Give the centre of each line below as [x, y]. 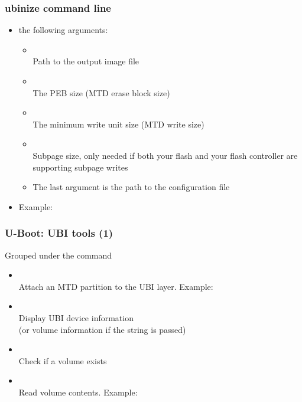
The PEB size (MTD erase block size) [101, 92]
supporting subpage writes [80, 167]
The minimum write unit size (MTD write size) [118, 124]
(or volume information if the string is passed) [102, 329]
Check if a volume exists [63, 360]
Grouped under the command [59, 255]
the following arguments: [63, 30]
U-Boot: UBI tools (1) [59, 233]
